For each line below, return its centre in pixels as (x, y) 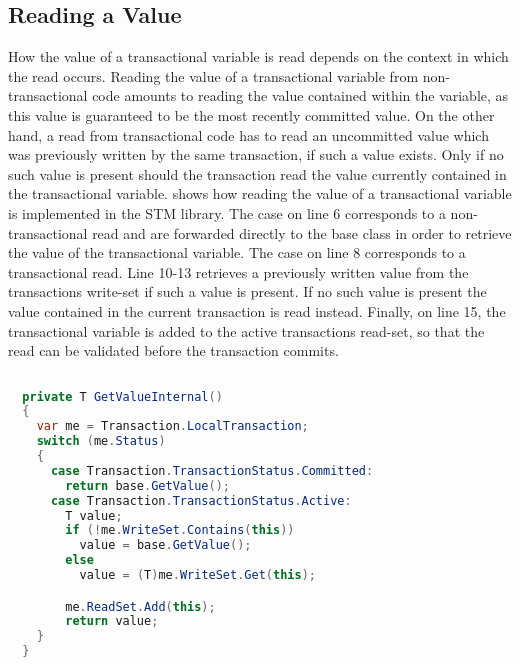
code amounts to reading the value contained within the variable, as (300, 95)
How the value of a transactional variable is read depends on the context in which (258, 56)
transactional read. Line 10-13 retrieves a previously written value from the (238, 271)
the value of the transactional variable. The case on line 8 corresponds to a (237, 252)
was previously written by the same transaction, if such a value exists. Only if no (256, 154)
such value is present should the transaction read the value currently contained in (257, 173)
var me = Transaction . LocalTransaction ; (172, 426)
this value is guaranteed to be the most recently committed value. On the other (251, 114)
